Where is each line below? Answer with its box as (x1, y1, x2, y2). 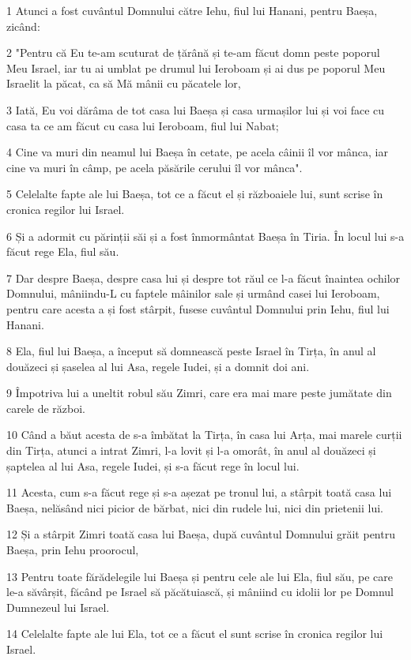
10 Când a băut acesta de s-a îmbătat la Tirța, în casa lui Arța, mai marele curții (6, 426, 402, 443)
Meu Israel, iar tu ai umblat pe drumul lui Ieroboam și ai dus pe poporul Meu (6, 59, 386, 76)
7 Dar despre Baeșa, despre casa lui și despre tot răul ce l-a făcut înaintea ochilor (6, 269, 401, 286)
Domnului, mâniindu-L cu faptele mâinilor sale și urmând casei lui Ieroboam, (6, 285, 380, 302)
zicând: (6, 17, 40, 34)
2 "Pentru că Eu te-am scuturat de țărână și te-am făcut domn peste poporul (6, 44, 380, 61)
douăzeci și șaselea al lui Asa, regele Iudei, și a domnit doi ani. (6, 358, 310, 374)
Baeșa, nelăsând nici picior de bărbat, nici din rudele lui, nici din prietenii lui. (6, 499, 383, 516)
